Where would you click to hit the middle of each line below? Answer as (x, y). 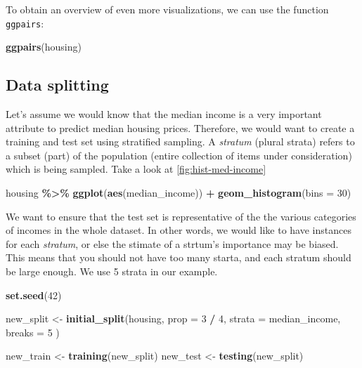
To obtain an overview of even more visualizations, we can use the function (167, 9)
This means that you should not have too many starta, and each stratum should (179, 257)
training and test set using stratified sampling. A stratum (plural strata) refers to (180, 142)
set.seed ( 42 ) (34, 295)
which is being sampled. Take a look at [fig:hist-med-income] (136, 169)
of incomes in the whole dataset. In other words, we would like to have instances (179, 230)
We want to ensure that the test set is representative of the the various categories (181, 216)
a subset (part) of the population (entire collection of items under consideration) (179, 155)
